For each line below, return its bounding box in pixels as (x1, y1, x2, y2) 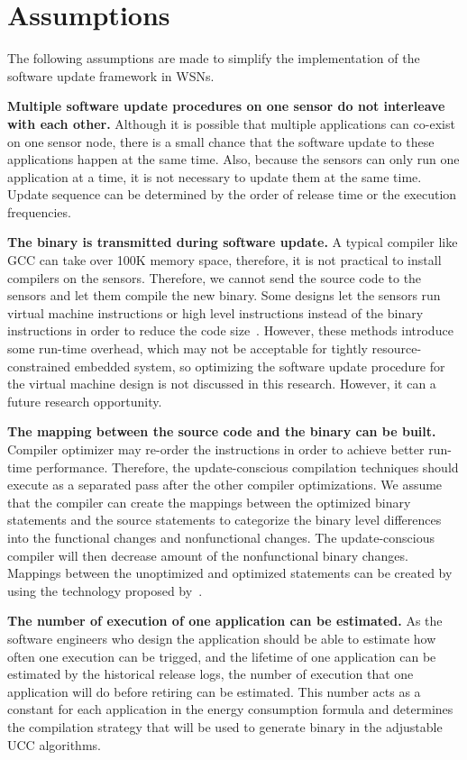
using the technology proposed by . (7, 581, 203, 600)
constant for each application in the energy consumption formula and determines (7, 700, 453, 719)
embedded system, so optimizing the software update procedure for (74, 356, 445, 375)
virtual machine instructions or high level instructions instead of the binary (7, 303, 424, 322)
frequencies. (7, 202, 71, 221)
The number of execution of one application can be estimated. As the (7, 611, 443, 630)
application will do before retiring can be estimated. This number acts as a (7, 682, 421, 700)
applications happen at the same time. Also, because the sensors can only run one (7, 150, 460, 169)
